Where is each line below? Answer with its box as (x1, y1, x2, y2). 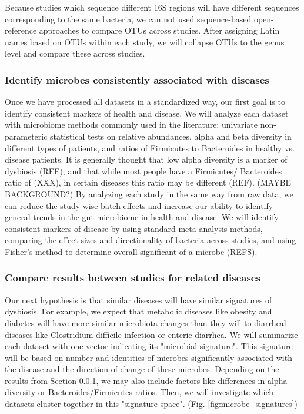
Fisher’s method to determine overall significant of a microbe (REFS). (5, 245, 258, 257)
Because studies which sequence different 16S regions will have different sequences (5, 1, 299, 13)
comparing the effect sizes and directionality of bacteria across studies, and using (5, 234, 296, 246)
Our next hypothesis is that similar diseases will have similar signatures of (5, 293, 272, 306)
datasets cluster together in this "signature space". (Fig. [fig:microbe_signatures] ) (5, 398, 298, 410)
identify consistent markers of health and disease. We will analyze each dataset (5, 107, 289, 119)
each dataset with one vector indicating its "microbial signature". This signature (5, 340, 293, 352)
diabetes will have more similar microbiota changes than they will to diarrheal (5, 316, 286, 329)
